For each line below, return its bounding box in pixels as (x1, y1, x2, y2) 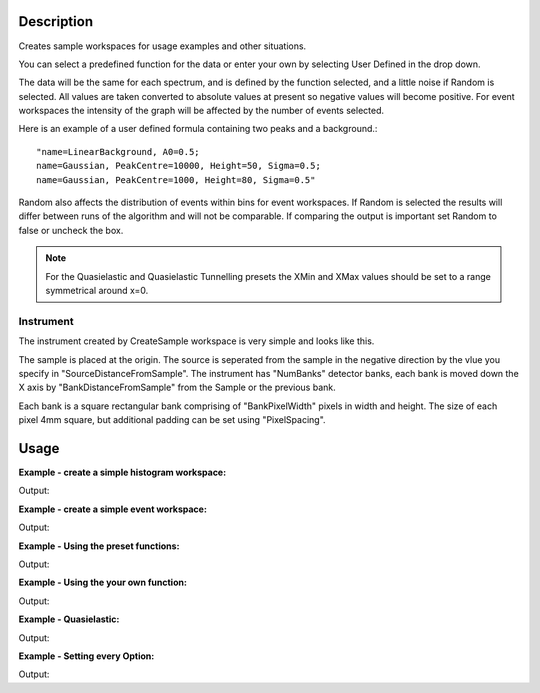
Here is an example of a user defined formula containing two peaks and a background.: (18, 123, 378, 135)
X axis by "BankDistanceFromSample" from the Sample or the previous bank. (18, 381, 336, 394)
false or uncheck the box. (18, 224, 124, 236)
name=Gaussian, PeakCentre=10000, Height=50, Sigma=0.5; (36, 160, 322, 172)
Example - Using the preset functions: (18, 540, 180, 552)
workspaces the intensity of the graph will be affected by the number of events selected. (18, 105, 385, 117)
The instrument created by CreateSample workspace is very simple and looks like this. (18, 335, 375, 347)
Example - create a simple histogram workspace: (18, 466, 227, 478)
